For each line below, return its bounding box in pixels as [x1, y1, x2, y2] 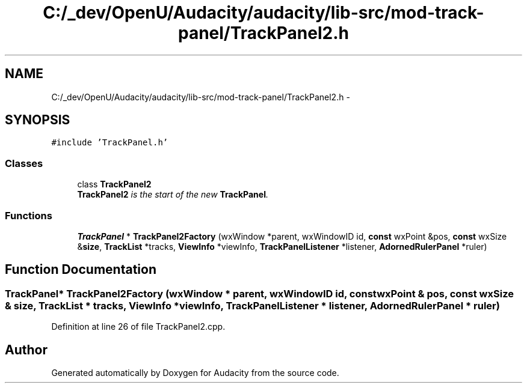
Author [5, 342, 48, 357]
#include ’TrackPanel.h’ [51, 138, 168, 148]
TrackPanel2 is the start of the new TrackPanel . [77, 189, 268, 200]
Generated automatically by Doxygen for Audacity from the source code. [51, 368, 339, 378]
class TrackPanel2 [77, 179, 152, 190]
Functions [5, 209, 52, 222]
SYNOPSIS [5, 112, 70, 128]
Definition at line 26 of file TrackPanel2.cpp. [51, 321, 226, 332]
